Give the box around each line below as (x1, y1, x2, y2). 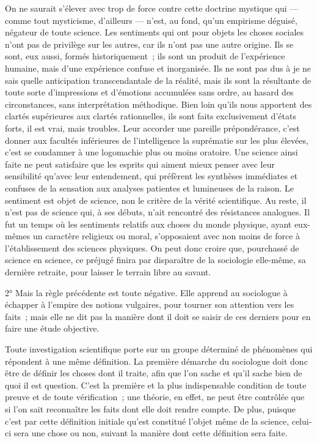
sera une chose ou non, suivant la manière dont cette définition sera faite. (13, 426, 288, 439)
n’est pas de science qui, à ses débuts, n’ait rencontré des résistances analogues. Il (5, 206, 310, 218)
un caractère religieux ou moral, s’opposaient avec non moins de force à (32, 229, 301, 242)
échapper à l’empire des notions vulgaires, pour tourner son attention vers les (5, 298, 294, 311)
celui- (291, 414, 312, 427)
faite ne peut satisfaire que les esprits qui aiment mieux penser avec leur (5, 157, 275, 170)
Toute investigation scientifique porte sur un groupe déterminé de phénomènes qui (5, 343, 313, 356)
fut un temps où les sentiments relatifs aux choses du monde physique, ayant (5, 217, 292, 230)
